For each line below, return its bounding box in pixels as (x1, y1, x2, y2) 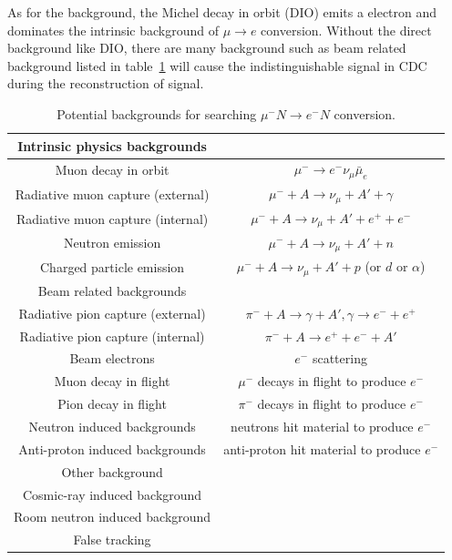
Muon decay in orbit (55, 160, 169, 179)
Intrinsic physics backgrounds (17, 136, 207, 155)
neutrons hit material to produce (231, 416, 414, 435)
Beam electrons (69, 349, 155, 368)
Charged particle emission (40, 258, 185, 277)
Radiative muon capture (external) (15, 185, 210, 204)
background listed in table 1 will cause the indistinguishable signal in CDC (7, 56, 427, 75)
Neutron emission (63, 233, 161, 252)
